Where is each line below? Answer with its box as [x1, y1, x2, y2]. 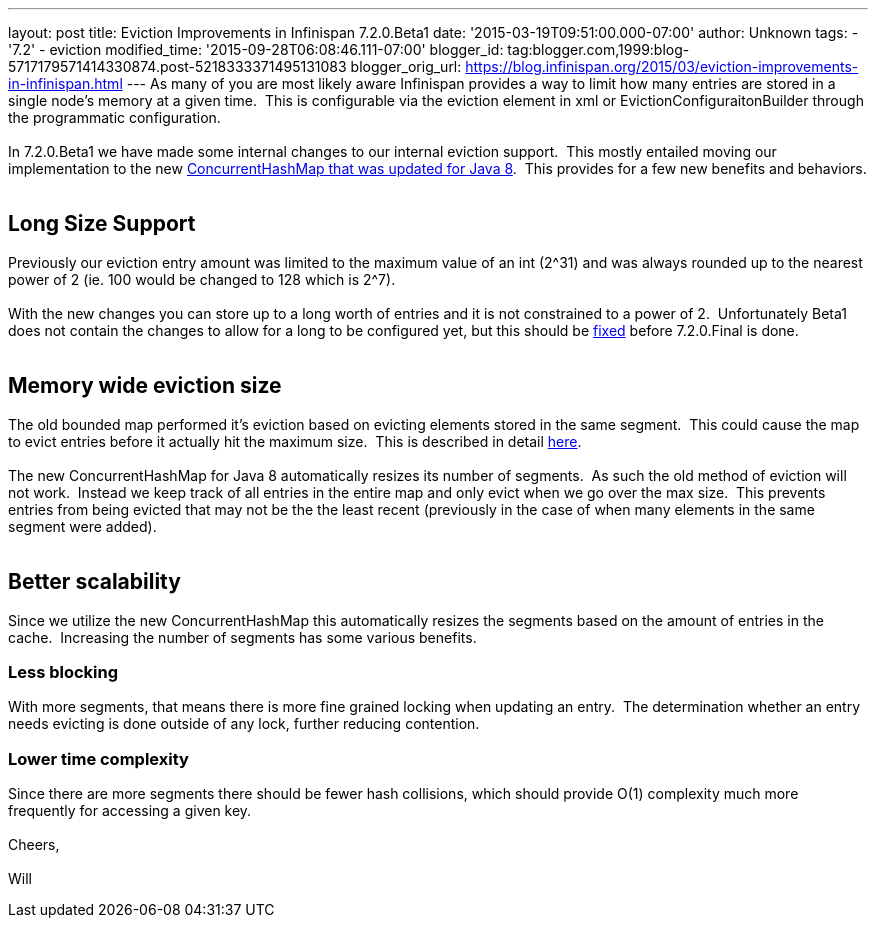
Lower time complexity [8, 748, 189, 769]
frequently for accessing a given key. [8, 802, 252, 820]
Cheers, [8, 836, 60, 854]
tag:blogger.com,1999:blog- [507, 41, 690, 58]
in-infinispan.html [8, 75, 123, 92]
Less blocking [8, 661, 119, 682]
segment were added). [8, 517, 157, 535]
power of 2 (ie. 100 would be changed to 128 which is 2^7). [8, 270, 396, 288]
